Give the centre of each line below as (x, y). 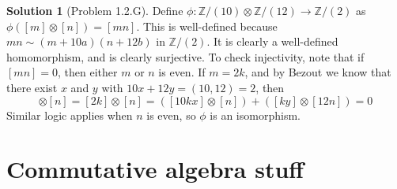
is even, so (171, 115)
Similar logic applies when (70, 115)
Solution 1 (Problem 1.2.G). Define (95, 10)
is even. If (182, 72)
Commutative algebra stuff (155, 169)
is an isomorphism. (255, 115)
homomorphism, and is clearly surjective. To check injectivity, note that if (185, 56)
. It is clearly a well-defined (272, 41)
